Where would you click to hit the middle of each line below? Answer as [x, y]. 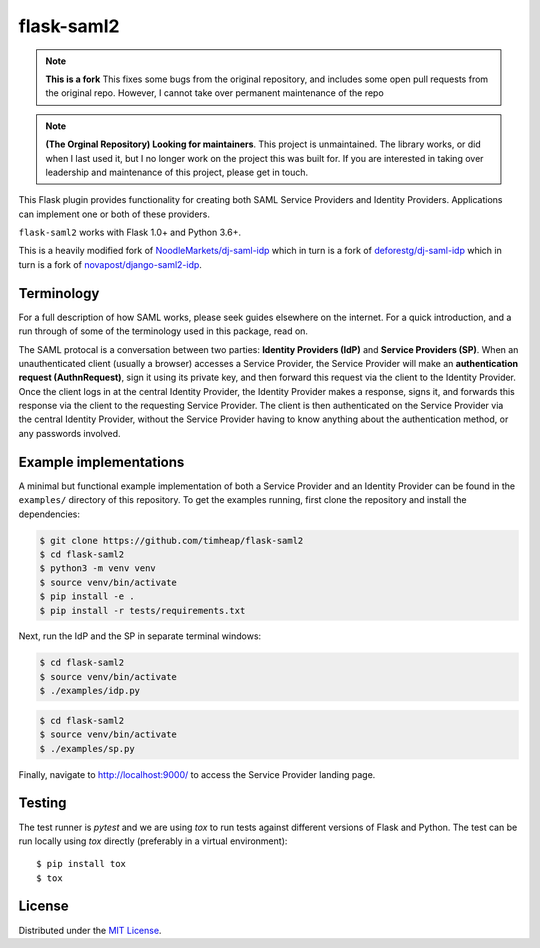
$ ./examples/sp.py [87, 748]
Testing [42, 803]
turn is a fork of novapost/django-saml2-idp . [110, 264]
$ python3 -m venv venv [98, 568]
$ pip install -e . [87, 596]
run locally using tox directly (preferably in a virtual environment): [153, 841]
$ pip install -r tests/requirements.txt [142, 610]
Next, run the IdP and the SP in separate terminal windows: [140, 636]
